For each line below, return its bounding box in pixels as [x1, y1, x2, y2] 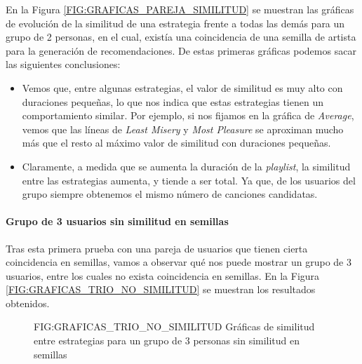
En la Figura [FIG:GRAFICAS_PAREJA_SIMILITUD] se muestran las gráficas [6, 2, 354, 16]
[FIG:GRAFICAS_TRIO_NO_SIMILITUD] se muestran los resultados [6, 282, 316, 297]
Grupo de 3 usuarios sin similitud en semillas [6, 214, 229, 229]
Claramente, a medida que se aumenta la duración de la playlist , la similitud [22, 159, 351, 173]
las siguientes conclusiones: [6, 57, 121, 72]
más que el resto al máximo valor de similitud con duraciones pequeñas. [22, 135, 331, 150]
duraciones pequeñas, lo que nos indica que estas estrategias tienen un [22, 94, 323, 109]
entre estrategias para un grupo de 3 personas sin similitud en [34, 333, 300, 348]
